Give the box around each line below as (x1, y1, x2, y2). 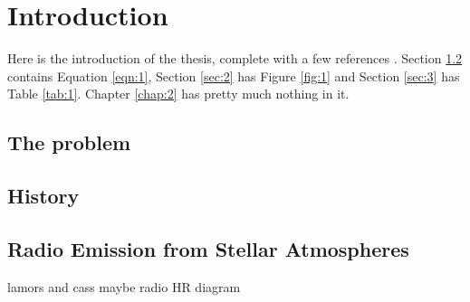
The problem (7, 128, 131, 156)
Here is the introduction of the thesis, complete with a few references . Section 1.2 (7, 49, 463, 68)
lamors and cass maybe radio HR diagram (7, 277, 241, 296)
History (7, 182, 80, 210)
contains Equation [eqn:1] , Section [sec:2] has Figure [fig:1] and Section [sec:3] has (7, 66, 460, 85)
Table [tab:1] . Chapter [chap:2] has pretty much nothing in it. (7, 84, 350, 103)
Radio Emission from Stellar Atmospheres (7, 234, 409, 262)
